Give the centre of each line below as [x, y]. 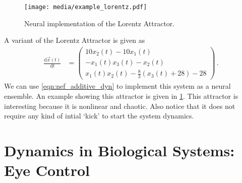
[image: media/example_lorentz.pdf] [86, 7]
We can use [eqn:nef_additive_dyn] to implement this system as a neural [117, 86]
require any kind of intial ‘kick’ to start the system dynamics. [99, 116]
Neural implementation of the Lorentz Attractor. [100, 23]
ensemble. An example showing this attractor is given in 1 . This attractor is [121, 96]
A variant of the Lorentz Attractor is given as [75, 40]
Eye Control [47, 170]
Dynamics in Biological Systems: [119, 150]
